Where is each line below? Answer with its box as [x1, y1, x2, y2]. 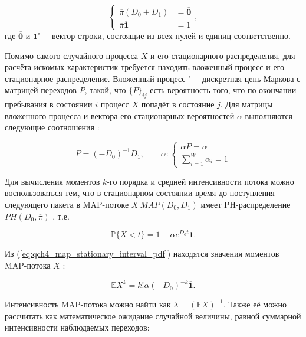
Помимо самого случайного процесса [5, 49, 139, 61]
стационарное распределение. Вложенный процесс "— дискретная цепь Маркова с [5, 72, 301, 84]
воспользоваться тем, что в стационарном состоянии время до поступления [5, 187, 275, 199]
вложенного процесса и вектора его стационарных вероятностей [5, 109, 235, 122]
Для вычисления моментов [5, 175, 100, 187]
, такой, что [84, 84, 126, 96]
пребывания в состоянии [5, 98, 93, 110]
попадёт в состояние [141, 98, 215, 110]
